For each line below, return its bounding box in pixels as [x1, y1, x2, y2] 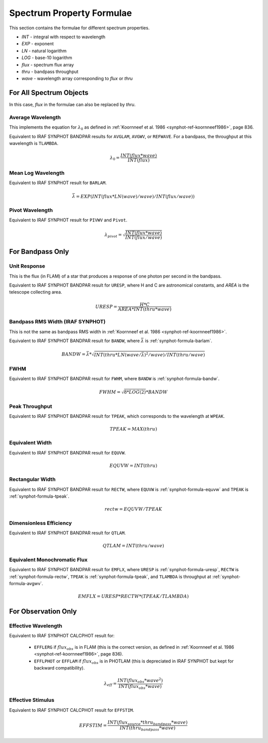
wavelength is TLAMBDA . [9, 141, 59, 147]
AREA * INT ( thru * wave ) [118, 306, 172, 312]
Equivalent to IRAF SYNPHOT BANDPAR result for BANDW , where [9, 338, 140, 344]
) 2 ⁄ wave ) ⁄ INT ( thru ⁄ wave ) [144, 351, 205, 358]
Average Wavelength [9, 114, 61, 121]
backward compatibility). [34, 665, 85, 670]
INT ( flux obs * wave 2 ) [117, 677, 163, 684]
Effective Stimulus [9, 697, 55, 704]
